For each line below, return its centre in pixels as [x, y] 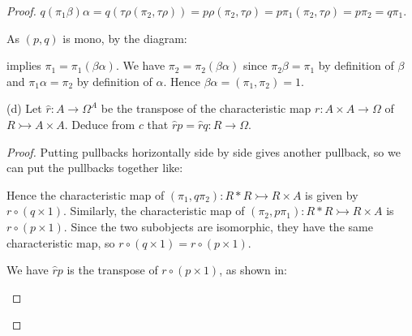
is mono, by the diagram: [125, 38]
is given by [332, 194]
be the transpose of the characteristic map [206, 108]
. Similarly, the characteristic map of [154, 211]
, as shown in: [253, 270]
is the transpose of [112, 270]
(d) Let [24, 108]
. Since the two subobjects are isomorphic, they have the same [218, 226]
